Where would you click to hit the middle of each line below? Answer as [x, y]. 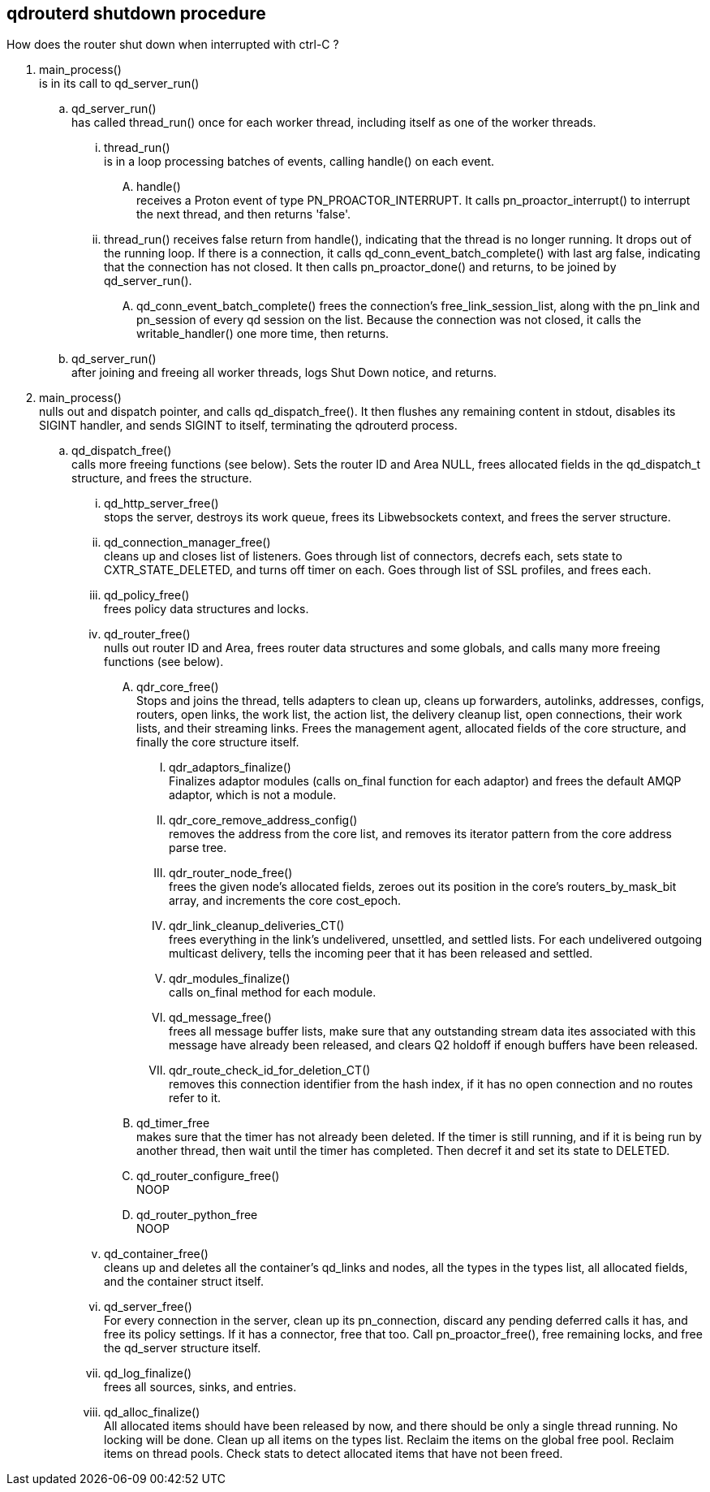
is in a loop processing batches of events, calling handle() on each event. [299, 162]
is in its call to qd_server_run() [119, 84]
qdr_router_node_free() [231, 873]
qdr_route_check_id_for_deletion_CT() [270, 1070]
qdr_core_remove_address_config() [263, 820]
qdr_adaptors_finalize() [230, 768]
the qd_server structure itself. [183, 1348]
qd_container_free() [156, 1254]
